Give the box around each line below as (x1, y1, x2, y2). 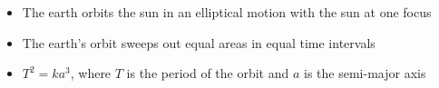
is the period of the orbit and (126, 64, 289, 83)
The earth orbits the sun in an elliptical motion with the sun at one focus (22, 3, 432, 21)
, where (70, 64, 112, 83)
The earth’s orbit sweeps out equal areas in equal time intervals (22, 33, 376, 52)
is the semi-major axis (304, 64, 426, 83)
